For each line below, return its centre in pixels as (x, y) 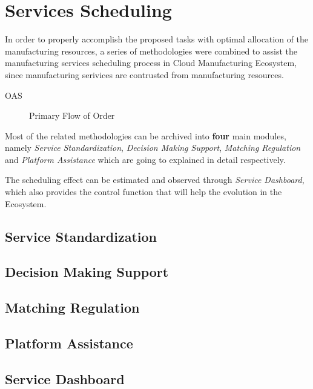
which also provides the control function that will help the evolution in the (143, 192)
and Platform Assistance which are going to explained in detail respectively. (145, 159)
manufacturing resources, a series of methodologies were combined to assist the (151, 51)
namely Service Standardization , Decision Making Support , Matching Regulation (153, 148)
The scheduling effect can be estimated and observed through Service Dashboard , (155, 180)
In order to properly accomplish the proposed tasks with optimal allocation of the (157, 39)
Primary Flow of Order (72, 115)
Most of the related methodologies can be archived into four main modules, (146, 135)
